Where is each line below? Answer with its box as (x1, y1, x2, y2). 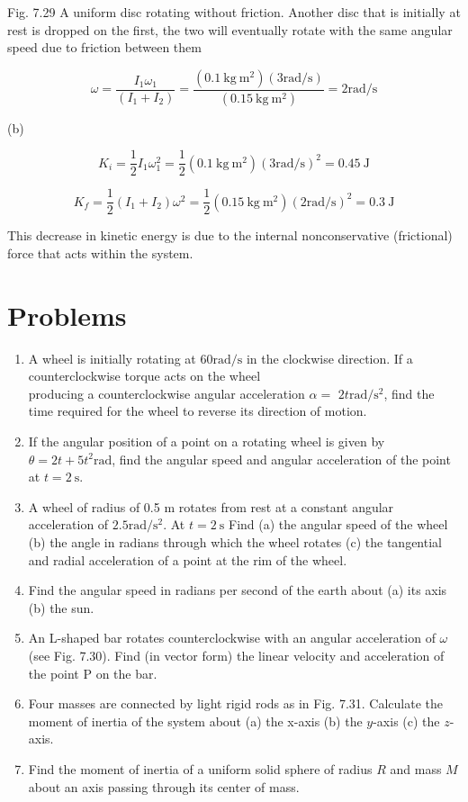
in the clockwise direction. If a (246, 348, 413, 367)
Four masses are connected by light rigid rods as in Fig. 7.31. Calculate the (28, 694, 443, 713)
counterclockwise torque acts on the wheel (28, 366, 261, 385)
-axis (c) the (373, 711, 440, 730)
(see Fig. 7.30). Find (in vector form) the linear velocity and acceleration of (28, 646, 445, 664)
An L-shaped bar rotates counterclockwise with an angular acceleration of (28, 628, 436, 647)
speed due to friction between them (7, 38, 202, 57)
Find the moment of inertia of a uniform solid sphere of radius (28, 759, 373, 778)
